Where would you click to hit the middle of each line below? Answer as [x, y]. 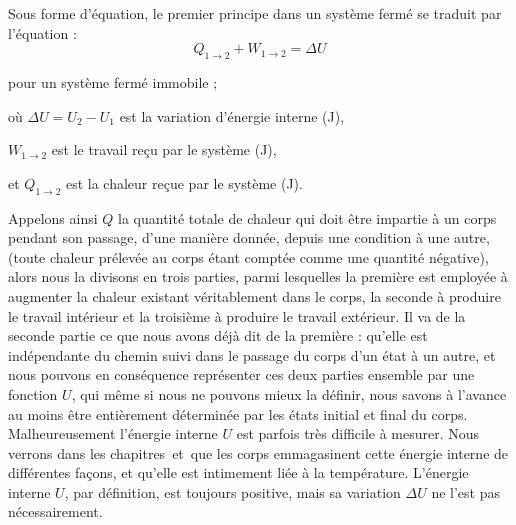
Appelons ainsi [53, 217]
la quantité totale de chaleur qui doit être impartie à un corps [307, 217]
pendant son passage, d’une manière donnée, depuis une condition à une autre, [249, 237]
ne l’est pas [465, 491]
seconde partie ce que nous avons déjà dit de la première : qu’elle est [218, 335]
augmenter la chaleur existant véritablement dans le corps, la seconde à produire [254, 295]
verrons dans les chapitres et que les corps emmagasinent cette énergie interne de [258, 452]
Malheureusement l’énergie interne [113, 433]
